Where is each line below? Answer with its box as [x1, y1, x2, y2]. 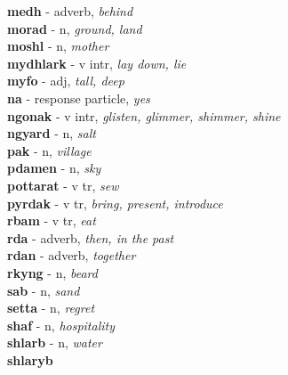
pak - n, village [7, 141, 92, 159]
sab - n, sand [7, 281, 80, 299]
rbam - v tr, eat [7, 211, 96, 230]
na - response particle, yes [7, 88, 150, 107]
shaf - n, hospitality [7, 315, 115, 334]
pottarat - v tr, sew [7, 175, 119, 194]
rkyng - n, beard [7, 263, 98, 281]
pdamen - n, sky [7, 159, 101, 177]
